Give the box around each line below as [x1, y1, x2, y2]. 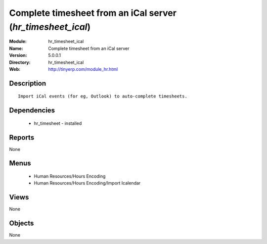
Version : [9, 52, 27, 58]
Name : [9, 45, 23, 51]
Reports [9, 133, 35, 142]
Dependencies [9, 106, 55, 115]
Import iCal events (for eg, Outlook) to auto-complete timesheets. [18, 94, 187, 99]
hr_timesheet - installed [34, 120, 82, 126]
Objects [9, 219, 34, 228]
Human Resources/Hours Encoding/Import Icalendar [34, 180, 141, 186]
